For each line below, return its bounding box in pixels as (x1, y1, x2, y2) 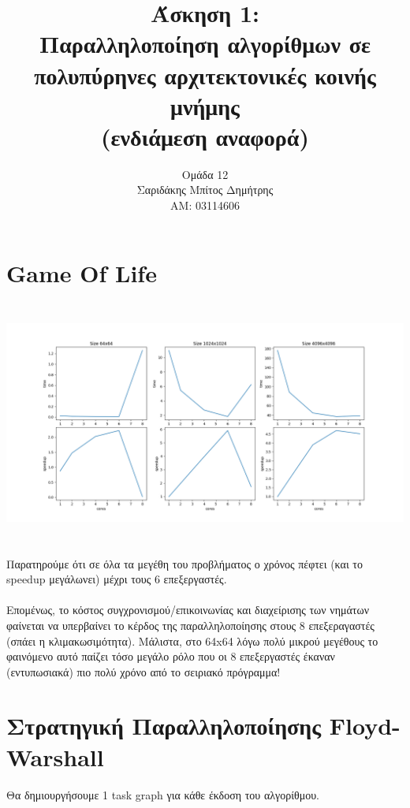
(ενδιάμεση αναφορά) (101, 120, 309, 152)
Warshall (6, 740, 104, 773)
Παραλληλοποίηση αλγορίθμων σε (39, 28, 371, 60)
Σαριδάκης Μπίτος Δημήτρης (136, 181, 274, 198)
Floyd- (329, 709, 401, 742)
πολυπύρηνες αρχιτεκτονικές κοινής (34, 58, 376, 91)
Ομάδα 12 (181, 166, 229, 182)
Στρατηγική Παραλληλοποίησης (6, 709, 322, 742)
